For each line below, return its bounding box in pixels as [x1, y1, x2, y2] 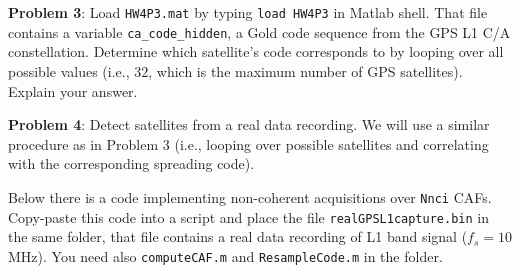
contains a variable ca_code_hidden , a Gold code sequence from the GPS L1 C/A [8, 21, 511, 42]
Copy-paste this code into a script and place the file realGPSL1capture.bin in [8, 206, 489, 227]
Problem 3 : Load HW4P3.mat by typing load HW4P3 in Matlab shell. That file [8, 2, 488, 22]
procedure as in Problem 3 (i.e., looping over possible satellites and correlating [8, 133, 489, 154]
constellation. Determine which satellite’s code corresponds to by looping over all [8, 41, 504, 62]
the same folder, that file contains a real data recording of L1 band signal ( [8, 226, 468, 247]
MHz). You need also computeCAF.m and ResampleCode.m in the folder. [8, 245, 443, 266]
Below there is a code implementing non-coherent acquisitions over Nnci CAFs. [8, 186, 492, 207]
